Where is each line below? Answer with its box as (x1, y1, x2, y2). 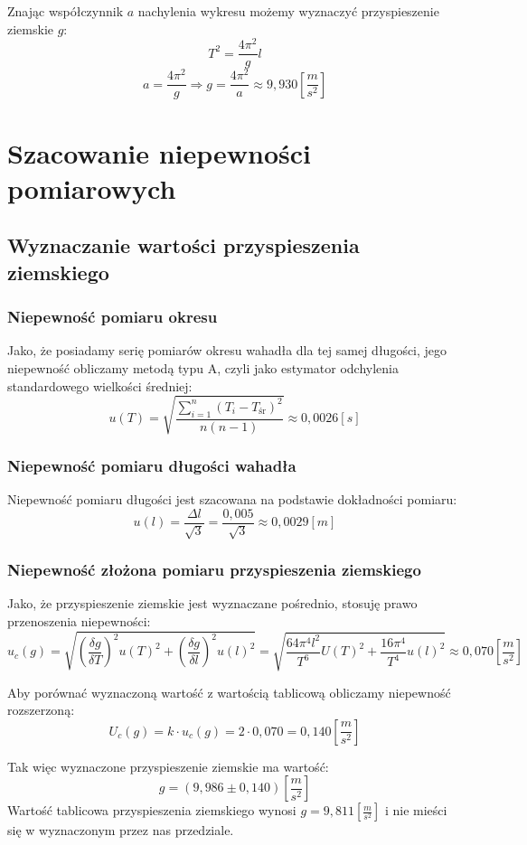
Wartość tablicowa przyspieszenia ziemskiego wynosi (7, 801, 296, 820)
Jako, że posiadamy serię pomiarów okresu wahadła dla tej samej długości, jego (7, 341, 447, 360)
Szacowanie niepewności (7, 134, 312, 171)
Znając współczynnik (7, 2, 124, 20)
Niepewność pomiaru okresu (7, 305, 218, 328)
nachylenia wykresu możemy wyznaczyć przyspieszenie (137, 2, 439, 20)
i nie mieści (384, 801, 447, 820)
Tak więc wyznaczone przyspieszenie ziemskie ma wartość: (7, 756, 329, 775)
